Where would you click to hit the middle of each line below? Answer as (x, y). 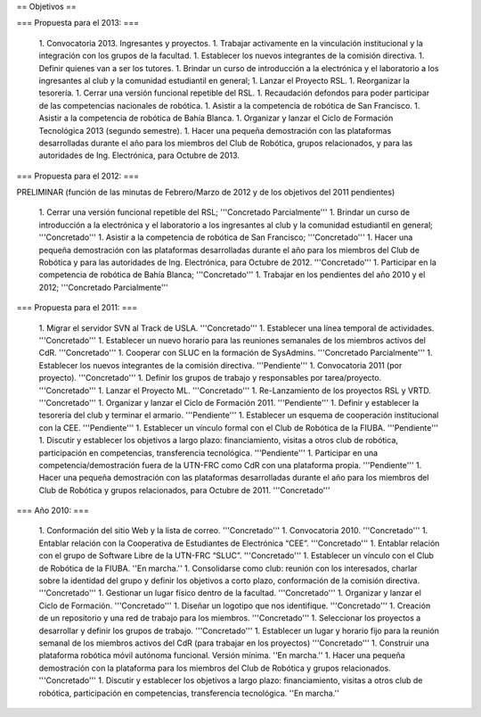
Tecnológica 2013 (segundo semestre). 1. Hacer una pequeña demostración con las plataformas (215, 130)
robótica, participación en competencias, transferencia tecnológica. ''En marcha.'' (189, 693)
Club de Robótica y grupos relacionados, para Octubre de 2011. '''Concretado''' (184, 490)
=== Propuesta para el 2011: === (77, 308)
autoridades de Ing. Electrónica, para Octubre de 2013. (139, 155)
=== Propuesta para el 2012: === (78, 176)
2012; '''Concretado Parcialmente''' (104, 287)
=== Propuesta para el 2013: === (78, 23)
